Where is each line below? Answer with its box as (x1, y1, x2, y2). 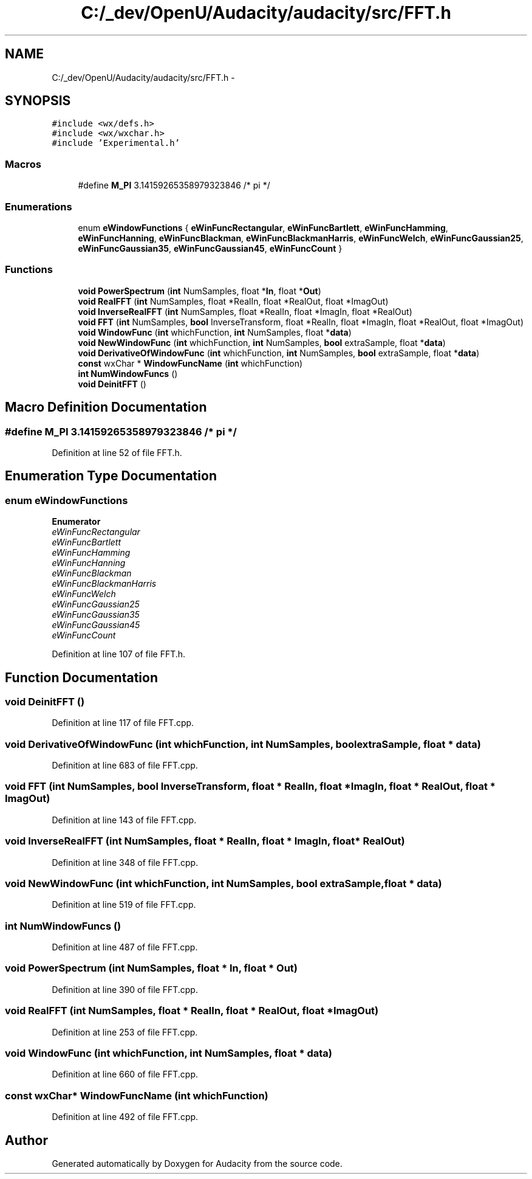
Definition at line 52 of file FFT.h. (52, 447, 182, 458)
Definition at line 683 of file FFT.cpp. (52, 760, 198, 771)
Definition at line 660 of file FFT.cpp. (52, 1069, 199, 1080)
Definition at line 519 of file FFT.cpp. (52, 899, 196, 910)
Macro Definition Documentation (5, 399, 207, 415)
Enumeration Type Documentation (5, 468, 217, 484)
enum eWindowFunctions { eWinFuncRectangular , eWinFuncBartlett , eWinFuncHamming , (78, 222, 448, 233)
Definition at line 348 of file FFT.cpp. (52, 857, 199, 868)
